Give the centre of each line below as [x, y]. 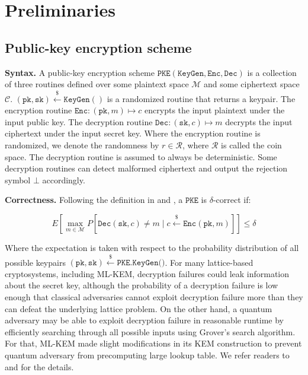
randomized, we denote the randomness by [82, 144]
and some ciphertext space [252, 84]
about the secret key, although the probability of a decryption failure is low [142, 285]
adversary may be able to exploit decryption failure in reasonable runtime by [144, 320]
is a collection [272, 72]
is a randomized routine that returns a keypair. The [201, 98]
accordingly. [64, 179]
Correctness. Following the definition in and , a [94, 200]
